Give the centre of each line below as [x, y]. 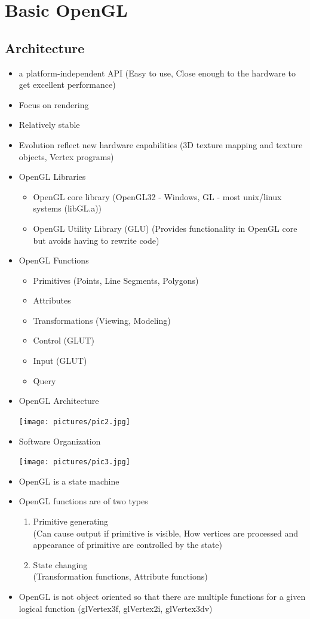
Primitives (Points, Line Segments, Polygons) [116, 280]
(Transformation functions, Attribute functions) [120, 576]
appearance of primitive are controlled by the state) [128, 545]
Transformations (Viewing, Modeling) [102, 320]
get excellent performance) [67, 85]
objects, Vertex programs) [66, 156]
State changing [60, 564]
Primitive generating [71, 521]
